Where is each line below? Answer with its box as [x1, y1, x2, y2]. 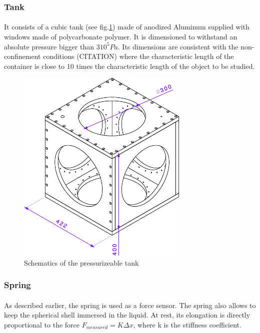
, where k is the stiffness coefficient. [133, 319, 241, 330]
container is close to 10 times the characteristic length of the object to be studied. [4, 60, 255, 71]
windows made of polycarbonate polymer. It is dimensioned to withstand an [4, 31, 237, 42]
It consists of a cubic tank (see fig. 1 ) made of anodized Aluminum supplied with [4, 21, 249, 32]
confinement [4, 51, 41, 61]
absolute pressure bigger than [4, 41, 94, 51]
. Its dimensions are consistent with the [117, 41, 238, 51]
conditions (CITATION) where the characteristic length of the [43, 51, 234, 61]
